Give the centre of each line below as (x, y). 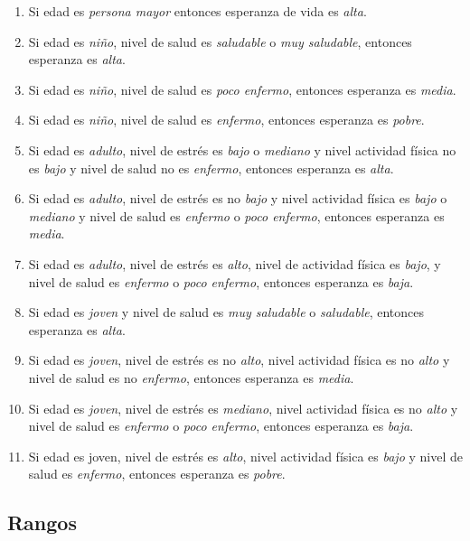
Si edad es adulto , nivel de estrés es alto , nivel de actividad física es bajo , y (235, 263)
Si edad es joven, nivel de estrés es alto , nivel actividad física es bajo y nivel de (245, 456)
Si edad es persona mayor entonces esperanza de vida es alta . (197, 11)
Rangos (42, 522)
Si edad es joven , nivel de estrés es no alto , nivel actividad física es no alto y (239, 360)
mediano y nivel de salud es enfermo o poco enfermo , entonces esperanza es (236, 215)
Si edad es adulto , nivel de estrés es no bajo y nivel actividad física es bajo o (238, 198)
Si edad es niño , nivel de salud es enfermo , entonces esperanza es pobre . (226, 120)
